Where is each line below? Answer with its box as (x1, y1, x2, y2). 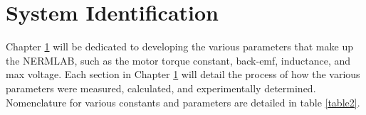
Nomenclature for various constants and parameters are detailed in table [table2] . (6, 94, 360, 109)
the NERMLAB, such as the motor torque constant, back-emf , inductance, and (6, 53, 351, 67)
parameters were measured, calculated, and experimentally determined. (6, 80, 316, 95)
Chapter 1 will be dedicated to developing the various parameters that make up (6, 39, 353, 54)
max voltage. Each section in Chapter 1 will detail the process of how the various (6, 67, 360, 82)
